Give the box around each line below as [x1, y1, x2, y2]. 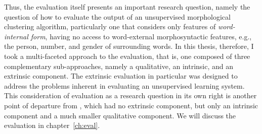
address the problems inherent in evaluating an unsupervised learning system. [4, 80, 245, 91]
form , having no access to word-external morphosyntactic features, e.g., [30, 31, 252, 41]
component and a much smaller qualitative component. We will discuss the [4, 110, 236, 120]
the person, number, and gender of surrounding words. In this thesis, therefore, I [4, 41, 254, 51]
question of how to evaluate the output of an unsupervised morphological [4, 11, 231, 22]
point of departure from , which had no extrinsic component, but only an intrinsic [4, 100, 258, 110]
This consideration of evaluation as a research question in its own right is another [4, 90, 257, 101]
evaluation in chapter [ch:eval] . [4, 120, 100, 130]
